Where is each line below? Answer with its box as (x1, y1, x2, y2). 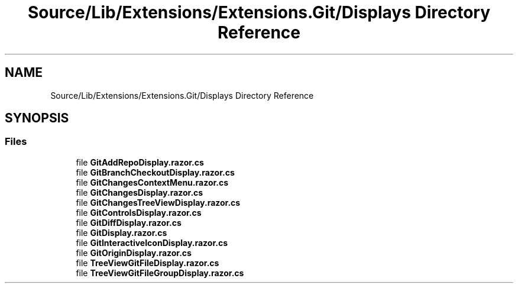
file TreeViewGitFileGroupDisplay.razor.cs (76, 267, 244, 278)
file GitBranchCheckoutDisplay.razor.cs (76, 167, 235, 177)
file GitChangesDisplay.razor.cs (76, 187, 203, 198)
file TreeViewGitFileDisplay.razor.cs (76, 257, 219, 268)
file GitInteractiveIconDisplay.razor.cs (76, 237, 228, 248)
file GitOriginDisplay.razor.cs (76, 247, 192, 258)
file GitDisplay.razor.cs (76, 227, 167, 238)
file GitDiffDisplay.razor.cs (76, 217, 182, 228)
